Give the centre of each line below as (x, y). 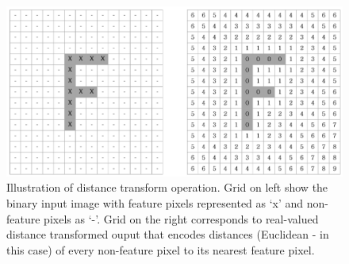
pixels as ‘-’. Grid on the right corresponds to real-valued (181, 218)
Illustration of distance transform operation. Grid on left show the (167, 187)
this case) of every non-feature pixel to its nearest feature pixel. (161, 249)
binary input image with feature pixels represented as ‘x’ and (155, 203)
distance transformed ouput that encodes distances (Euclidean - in (168, 234)
